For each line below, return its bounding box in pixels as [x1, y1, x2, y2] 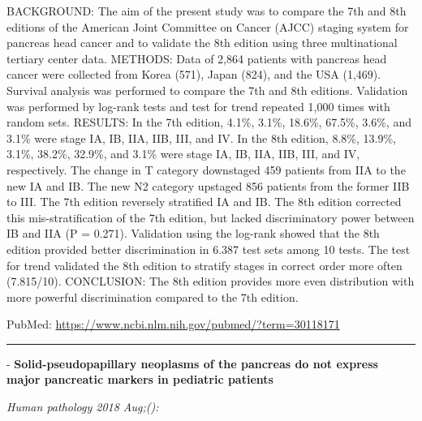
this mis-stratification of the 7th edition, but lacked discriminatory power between [6, 208, 415, 226]
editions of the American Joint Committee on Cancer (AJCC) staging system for [6, 18, 409, 35]
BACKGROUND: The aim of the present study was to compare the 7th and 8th [6, 2, 407, 19]
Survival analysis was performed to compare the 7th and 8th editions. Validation [6, 81, 408, 98]
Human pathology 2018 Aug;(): [6, 398, 159, 415]
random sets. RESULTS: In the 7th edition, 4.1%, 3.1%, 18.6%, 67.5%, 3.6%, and [6, 114, 411, 131]
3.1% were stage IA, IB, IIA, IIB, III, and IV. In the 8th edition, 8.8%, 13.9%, [6, 129, 396, 146]
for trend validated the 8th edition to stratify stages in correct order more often [6, 256, 403, 273]
